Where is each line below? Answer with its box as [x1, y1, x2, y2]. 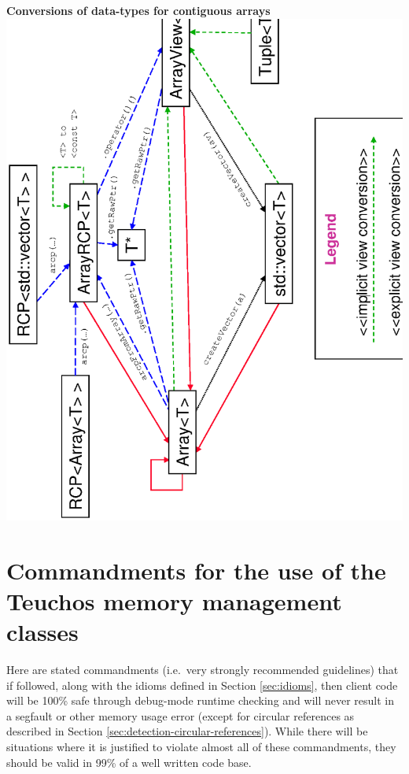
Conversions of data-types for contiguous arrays [6, 2, 271, 18]
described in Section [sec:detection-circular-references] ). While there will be [6, 723, 368, 739]
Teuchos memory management [6, 584, 342, 617]
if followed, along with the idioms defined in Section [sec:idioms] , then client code [6, 676, 398, 693]
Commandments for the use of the [6, 554, 386, 586]
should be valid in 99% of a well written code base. [6, 754, 252, 770]
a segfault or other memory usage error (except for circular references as [6, 707, 355, 724]
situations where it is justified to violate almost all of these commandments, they [6, 738, 396, 754]
